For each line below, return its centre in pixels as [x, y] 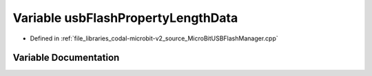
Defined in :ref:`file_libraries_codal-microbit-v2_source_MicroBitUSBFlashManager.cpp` [154, 38]
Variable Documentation [66, 58]
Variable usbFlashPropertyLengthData [125, 18]
